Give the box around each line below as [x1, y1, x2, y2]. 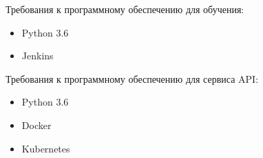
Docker [21, 117, 52, 132]
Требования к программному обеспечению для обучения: [6, 2, 244, 16]
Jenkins [21, 48, 54, 63]
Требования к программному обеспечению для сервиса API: [6, 71, 259, 86]
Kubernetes [21, 141, 70, 155]
